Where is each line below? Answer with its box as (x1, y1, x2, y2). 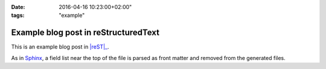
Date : (11, 4, 25, 10)
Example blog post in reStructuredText (11, 28, 160, 38)
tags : (11, 12, 25, 19)
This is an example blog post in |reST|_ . (11, 43, 109, 50)
